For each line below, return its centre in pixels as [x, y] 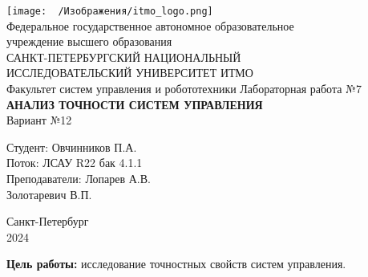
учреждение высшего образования [89, 41]
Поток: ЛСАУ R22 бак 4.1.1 [75, 163]
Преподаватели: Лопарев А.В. [79, 178]
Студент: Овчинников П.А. [72, 147]
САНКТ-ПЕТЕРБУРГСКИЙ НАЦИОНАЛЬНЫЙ [124, 57]
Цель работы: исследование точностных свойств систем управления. [176, 264]
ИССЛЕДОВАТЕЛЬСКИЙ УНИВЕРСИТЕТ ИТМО [130, 73]
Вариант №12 [39, 120]
